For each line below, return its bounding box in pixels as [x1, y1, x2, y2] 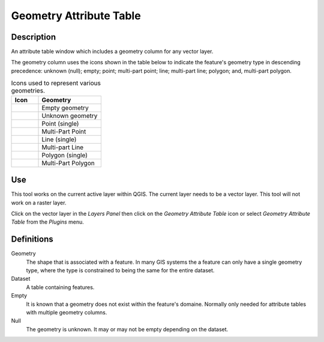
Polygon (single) [41, 151, 88, 159]
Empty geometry [41, 103, 89, 112]
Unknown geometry [41, 111, 98, 120]
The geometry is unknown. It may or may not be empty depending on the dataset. [26, 325, 229, 333]
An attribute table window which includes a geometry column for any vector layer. [11, 48, 214, 55]
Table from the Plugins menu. [11, 218, 84, 225]
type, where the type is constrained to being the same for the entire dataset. [26, 266, 215, 273]
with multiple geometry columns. [26, 308, 107, 316]
